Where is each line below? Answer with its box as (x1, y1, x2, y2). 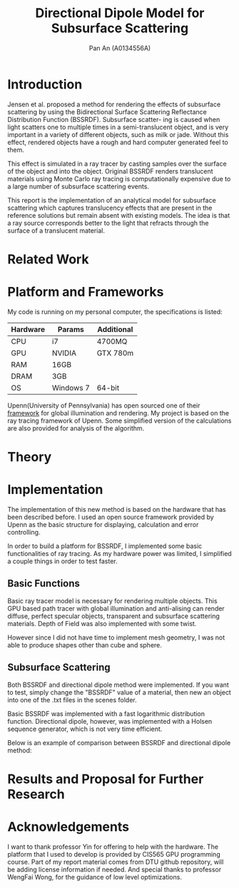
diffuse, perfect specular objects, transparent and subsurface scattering (7, 612, 220, 620)
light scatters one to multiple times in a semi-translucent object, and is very (7, 123, 229, 131)
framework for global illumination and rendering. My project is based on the (7, 408, 230, 417)
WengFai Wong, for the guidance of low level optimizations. (7, 872, 182, 881)
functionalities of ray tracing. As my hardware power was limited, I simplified (7, 549, 232, 557)
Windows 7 (51, 383, 91, 393)
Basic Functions (7, 577, 81, 590)
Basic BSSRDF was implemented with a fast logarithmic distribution (7, 709, 205, 718)
